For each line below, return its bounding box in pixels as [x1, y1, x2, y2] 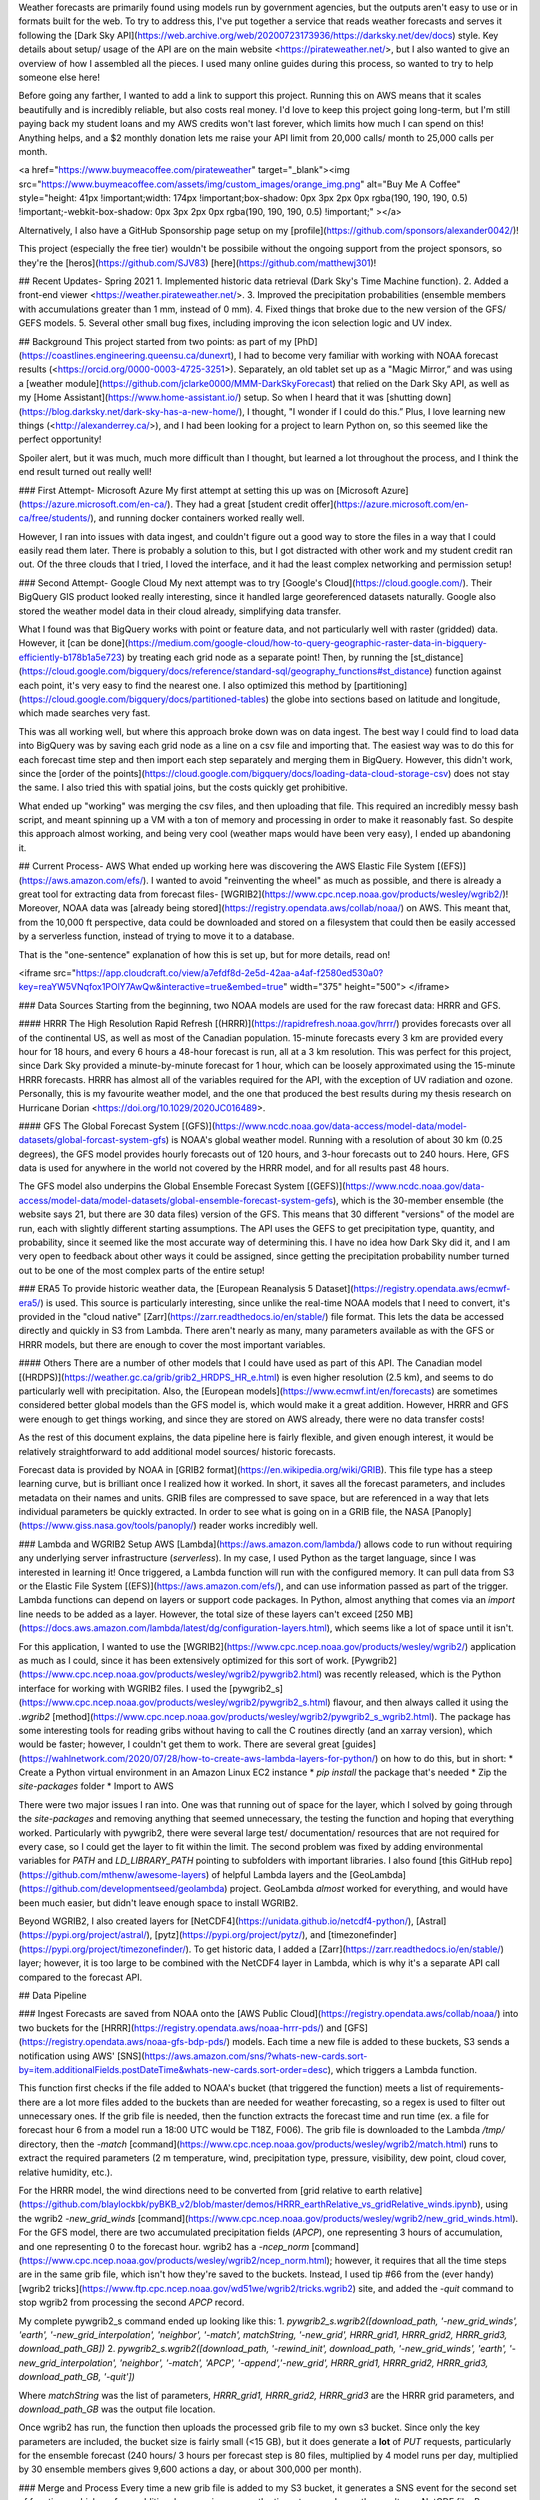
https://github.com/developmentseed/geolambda [21, 1883, 225, 1895]
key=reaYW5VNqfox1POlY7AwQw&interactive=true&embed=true [18, 981, 284, 993]
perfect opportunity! [18, 433, 102, 445]
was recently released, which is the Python [324, 1668, 502, 1680]
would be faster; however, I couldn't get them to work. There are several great [18, 1738, 340, 1750]
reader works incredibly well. [198, 1520, 319, 1532]
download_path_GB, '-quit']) [18, 2371, 135, 2383]
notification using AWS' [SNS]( [18, 2050, 145, 2062]
